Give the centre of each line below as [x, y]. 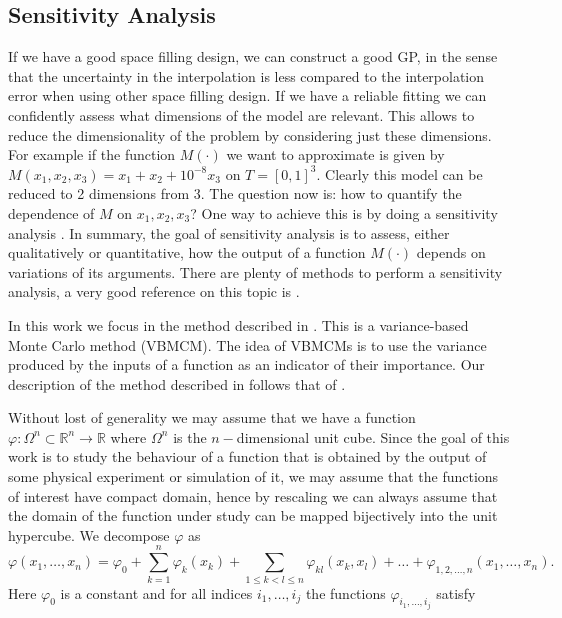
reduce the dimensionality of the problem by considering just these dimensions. [250, 134]
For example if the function [92, 154]
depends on [451, 252]
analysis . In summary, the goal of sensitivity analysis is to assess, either [229, 232]
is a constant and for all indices [156, 592]
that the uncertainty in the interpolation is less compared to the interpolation [246, 75]
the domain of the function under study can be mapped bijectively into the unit [253, 515]
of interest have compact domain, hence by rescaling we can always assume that [253, 495]
